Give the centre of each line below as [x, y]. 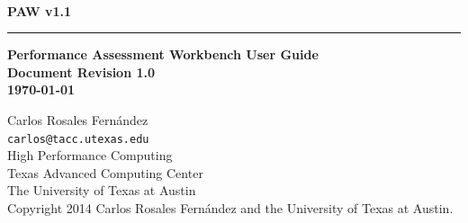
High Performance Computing [90, 155]
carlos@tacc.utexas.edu [78, 139]
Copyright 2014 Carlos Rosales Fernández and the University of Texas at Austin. [230, 208]
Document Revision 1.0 [81, 71]
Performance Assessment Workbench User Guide [163, 54]
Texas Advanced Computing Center [105, 172]
